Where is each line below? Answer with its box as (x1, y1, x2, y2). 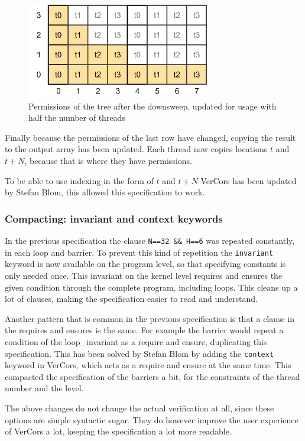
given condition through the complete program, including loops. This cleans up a (5, 281, 298, 293)
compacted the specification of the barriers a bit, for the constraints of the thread (5, 370, 300, 382)
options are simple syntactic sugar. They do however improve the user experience (5, 413, 298, 426)
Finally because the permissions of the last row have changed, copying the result (5, 131, 296, 143)
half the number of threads (28, 111, 125, 124)
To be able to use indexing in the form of (5, 174, 154, 186)
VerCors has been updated (200, 174, 297, 186)
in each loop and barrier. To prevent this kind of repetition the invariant (5, 246, 274, 258)
